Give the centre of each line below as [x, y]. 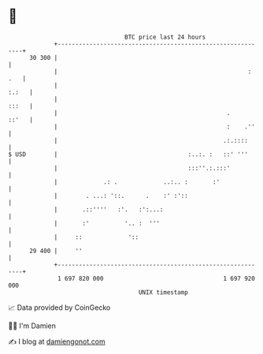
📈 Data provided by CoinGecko [59, 307]
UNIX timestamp [163, 292]
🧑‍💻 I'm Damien [32, 326]
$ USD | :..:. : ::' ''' [128, 154]
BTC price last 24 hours [165, 37]
